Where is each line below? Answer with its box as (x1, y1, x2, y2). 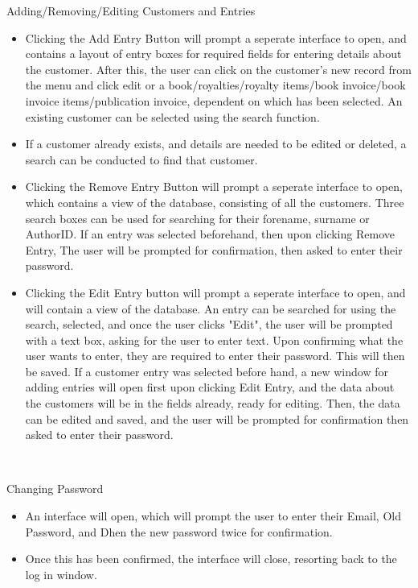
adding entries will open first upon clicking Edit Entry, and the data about (25, 379, 395, 395)
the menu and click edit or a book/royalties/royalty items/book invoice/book (25, 77, 406, 93)
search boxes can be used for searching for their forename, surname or (25, 209, 370, 226)
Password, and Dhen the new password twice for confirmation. (25, 523, 333, 540)
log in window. (25, 565, 97, 582)
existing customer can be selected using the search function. (25, 108, 320, 125)
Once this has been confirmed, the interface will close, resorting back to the (25, 550, 397, 567)
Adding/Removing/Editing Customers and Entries (6, 2, 256, 19)
